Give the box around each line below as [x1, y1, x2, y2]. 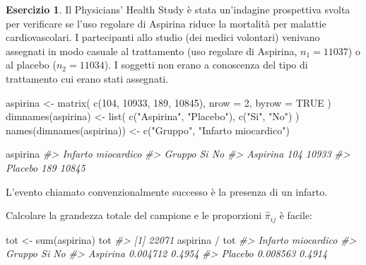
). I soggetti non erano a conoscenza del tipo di [104, 57, 308, 72]
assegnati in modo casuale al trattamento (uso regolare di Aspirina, [6, 43, 297, 58]
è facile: [279, 208, 312, 223]
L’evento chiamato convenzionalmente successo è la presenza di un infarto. [6, 184, 328, 199]
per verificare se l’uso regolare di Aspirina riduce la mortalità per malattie [6, 16, 326, 30]
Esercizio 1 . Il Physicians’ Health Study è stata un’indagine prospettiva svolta [6, 2, 350, 16]
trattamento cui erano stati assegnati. [6, 71, 169, 86]
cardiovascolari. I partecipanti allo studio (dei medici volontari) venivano [6, 30, 320, 45]
